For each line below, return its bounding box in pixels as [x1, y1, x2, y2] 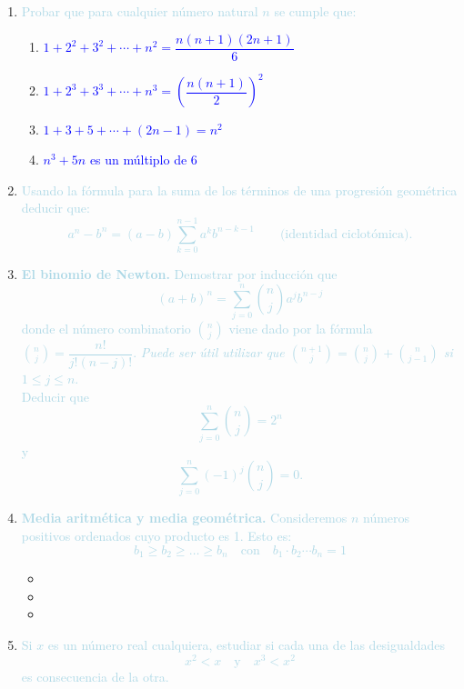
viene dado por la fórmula [228, 318, 373, 337]
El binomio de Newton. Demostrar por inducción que [21, 265, 338, 284]
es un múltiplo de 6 [89, 150, 197, 169]
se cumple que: [274, 2, 357, 20]
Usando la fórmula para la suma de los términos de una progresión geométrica [21, 180, 458, 199]
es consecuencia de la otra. [21, 666, 169, 685]
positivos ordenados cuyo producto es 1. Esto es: [21, 526, 292, 545]
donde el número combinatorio [21, 318, 191, 337]
